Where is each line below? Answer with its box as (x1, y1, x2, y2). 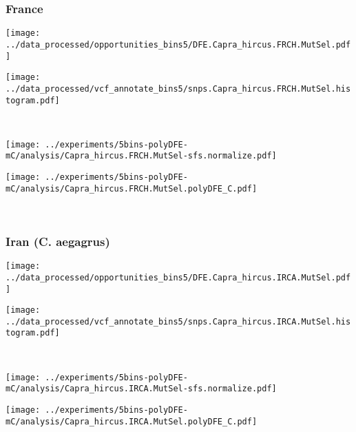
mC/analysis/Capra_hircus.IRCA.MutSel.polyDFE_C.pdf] (6, 416, 258, 426)
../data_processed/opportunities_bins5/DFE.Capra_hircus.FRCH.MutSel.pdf (6, 39, 351, 50)
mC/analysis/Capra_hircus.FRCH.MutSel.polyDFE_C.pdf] (6, 183, 258, 194)
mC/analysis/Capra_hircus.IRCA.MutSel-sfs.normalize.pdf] (6, 384, 277, 394)
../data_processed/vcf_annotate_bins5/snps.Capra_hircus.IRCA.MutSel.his (6, 316, 351, 327)
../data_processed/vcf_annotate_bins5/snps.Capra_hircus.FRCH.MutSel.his (6, 83, 351, 94)
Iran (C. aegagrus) (6, 232, 110, 249)
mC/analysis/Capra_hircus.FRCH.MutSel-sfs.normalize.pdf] (6, 151, 277, 161)
